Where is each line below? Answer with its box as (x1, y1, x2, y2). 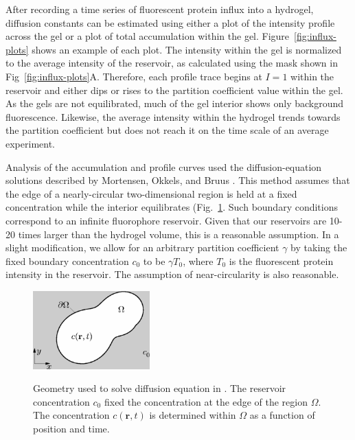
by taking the (290, 240, 347, 255)
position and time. (33, 421, 110, 435)
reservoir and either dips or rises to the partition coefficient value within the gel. (5, 82, 343, 97)
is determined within (149, 408, 236, 422)
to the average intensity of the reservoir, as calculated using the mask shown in (5, 56, 338, 70)
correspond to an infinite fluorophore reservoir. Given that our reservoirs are (5, 213, 327, 227)
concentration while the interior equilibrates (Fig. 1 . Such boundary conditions (5, 200, 339, 214)
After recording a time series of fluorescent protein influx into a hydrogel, (5, 2, 314, 16)
